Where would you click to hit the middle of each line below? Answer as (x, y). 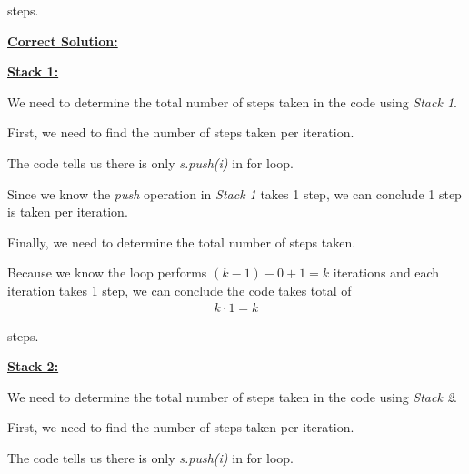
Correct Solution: (63, 40)
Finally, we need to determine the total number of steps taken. (182, 242)
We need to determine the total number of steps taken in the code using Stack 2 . (232, 396)
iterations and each (386, 272)
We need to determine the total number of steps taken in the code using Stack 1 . (232, 101)
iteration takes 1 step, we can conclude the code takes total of (180, 290)
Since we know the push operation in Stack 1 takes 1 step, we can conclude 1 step (234, 193)
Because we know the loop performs (107, 272)
